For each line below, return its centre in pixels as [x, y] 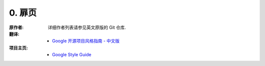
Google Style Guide [72, 55]
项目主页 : [18, 48]
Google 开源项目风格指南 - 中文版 [86, 41]
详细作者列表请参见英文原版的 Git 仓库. [87, 27]
